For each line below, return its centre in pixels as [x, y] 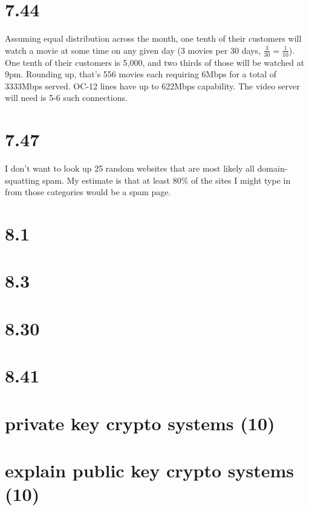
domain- [272, 168]
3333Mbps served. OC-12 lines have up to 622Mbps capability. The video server [152, 86]
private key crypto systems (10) [140, 423]
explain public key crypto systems [149, 470]
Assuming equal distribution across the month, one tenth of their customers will [153, 38]
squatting [22, 180]
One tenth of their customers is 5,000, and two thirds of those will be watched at [155, 62]
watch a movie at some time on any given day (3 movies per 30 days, [133, 50]
